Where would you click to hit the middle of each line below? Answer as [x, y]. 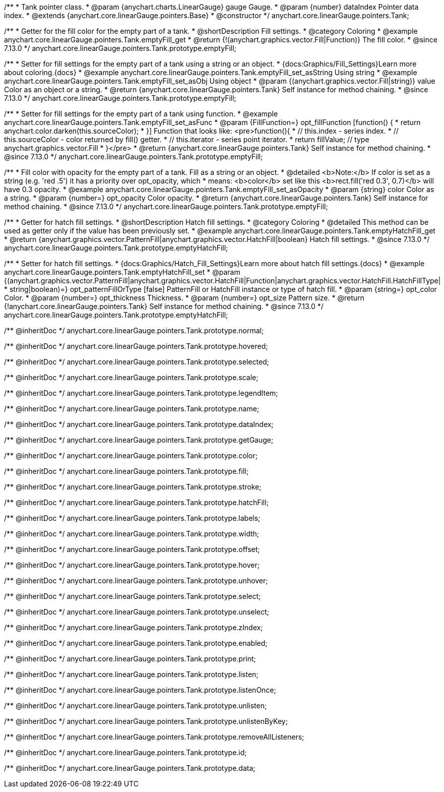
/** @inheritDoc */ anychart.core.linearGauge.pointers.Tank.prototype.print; [130, 659]
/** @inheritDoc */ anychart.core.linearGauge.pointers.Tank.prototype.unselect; [137, 612]
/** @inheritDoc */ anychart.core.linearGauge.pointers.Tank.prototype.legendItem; [141, 393]
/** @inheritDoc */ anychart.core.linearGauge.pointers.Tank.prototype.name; [132, 409]
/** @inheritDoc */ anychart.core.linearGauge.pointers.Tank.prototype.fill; [126, 471]
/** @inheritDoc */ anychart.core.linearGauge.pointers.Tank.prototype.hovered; [136, 346]
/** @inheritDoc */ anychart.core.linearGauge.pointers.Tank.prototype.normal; [134, 330]
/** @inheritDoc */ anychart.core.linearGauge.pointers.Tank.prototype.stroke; [133, 487]
